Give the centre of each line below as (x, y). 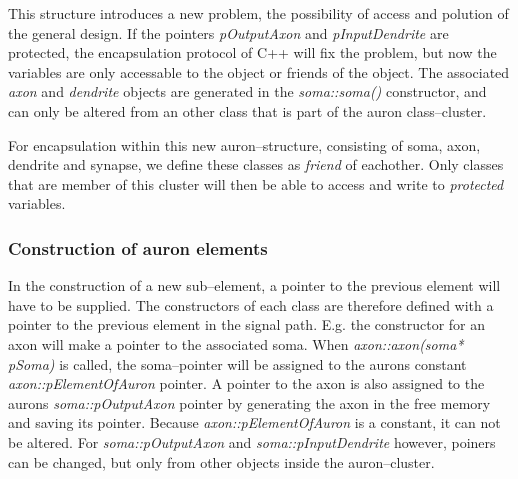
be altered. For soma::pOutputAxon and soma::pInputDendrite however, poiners (252, 441)
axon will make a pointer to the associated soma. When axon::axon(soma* (236, 343)
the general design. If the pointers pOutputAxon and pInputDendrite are (228, 32)
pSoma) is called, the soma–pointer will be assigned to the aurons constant (237, 363)
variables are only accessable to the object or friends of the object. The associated (259, 71)
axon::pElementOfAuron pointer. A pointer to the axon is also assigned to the (246, 383)
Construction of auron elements (138, 247)
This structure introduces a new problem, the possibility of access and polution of (258, 13)
